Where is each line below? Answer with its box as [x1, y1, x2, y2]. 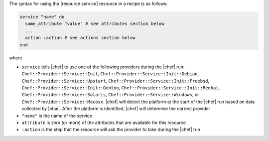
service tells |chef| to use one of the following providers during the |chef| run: [21, 64, 185, 70]
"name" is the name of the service [21, 113, 92, 119]
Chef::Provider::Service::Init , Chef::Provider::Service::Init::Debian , [21, 71, 199, 77]
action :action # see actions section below [25, 35, 135, 41]
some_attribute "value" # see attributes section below [25, 21, 164, 27]
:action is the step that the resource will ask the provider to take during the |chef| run [21, 127, 200, 133]
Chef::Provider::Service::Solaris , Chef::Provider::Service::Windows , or [21, 92, 199, 98]
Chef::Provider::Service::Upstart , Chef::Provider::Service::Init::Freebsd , [21, 78, 210, 84]
